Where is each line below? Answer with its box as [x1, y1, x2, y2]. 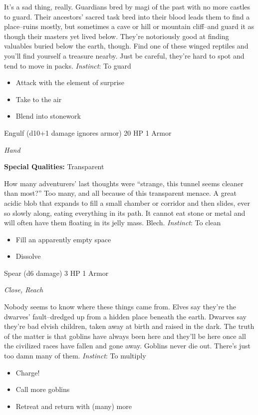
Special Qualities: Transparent [4, 161, 104, 172]
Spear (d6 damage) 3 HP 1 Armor [4, 267, 109, 278]
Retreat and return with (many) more [15, 400, 132, 411]
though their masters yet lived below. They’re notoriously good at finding [4, 31, 229, 41]
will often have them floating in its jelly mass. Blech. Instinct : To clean [4, 217, 221, 228]
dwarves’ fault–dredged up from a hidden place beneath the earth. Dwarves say [4, 311, 247, 321]
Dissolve [15, 251, 41, 261]
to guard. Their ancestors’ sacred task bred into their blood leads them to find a [4, 11, 250, 22]
